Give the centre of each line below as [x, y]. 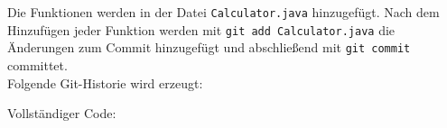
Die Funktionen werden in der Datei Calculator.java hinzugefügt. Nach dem [223, 12]
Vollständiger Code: [62, 113]
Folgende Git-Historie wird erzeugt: [105, 82]
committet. [37, 64]
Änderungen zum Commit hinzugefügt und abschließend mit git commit [209, 47]
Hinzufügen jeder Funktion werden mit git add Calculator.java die [201, 29]
